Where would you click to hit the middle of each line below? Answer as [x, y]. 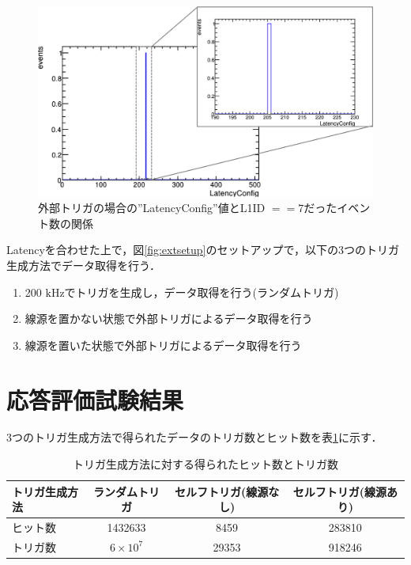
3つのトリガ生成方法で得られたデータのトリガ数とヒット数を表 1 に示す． [194, 437]
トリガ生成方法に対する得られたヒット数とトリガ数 [205, 464]
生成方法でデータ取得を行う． [83, 265]
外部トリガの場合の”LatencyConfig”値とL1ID [152, 208]
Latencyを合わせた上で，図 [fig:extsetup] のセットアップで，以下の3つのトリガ [203, 250]
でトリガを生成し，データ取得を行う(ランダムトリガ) [202, 292]
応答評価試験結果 [95, 399]
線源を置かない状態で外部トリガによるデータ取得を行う [169, 319]
